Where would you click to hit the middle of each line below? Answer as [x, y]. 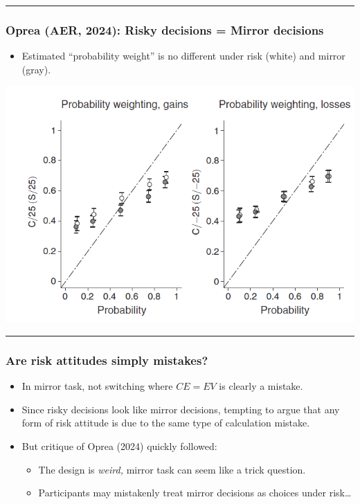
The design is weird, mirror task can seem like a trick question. [172, 469]
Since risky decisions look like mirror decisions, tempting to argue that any [181, 409]
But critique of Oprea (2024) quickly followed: [119, 445]
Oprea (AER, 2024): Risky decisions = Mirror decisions [165, 29]
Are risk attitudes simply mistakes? [107, 360]
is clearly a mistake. [261, 386]
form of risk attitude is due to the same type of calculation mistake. [166, 423]
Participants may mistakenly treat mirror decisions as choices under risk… [195, 493]
